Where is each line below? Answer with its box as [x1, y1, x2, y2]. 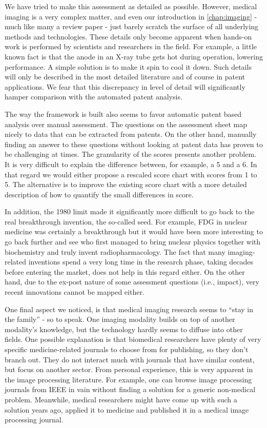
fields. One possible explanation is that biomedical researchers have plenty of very [5, 334, 261, 344]
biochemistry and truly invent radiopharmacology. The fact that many [5, 246, 225, 257]
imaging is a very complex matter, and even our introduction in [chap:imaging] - [5, 11, 257, 22]
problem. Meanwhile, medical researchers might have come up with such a [5, 394, 237, 404]
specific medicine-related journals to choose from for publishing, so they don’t [5, 344, 249, 354]
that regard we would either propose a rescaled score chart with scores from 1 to [5, 169, 257, 179]
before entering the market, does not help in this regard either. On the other [5, 266, 245, 277]
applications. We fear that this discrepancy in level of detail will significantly [5, 81, 245, 92]
